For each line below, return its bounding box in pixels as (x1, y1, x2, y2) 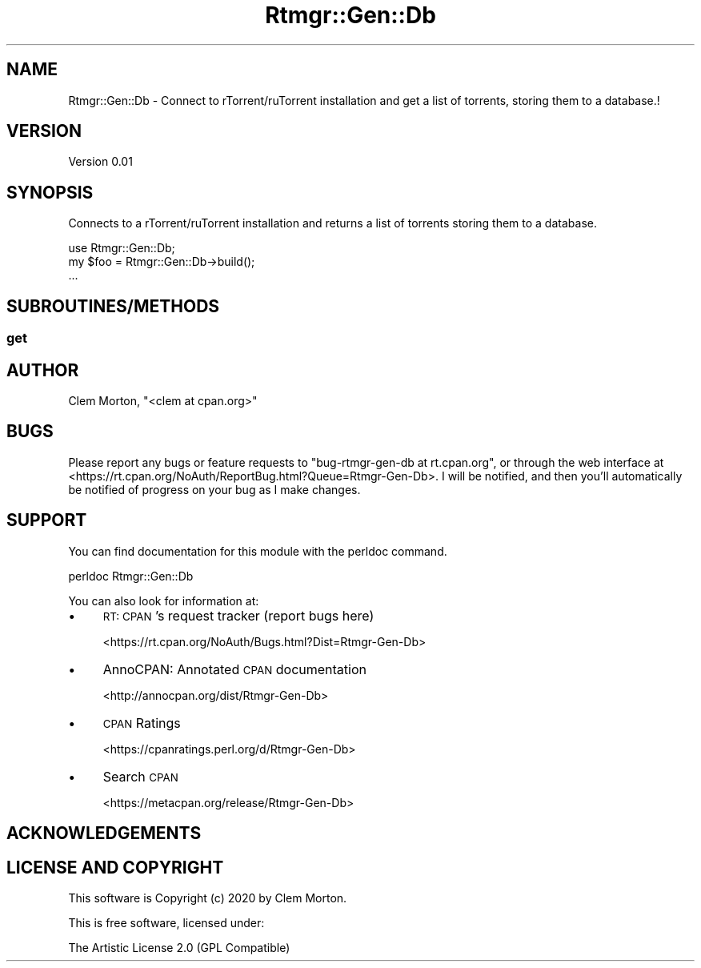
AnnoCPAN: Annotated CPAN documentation (102, 661, 367, 677)
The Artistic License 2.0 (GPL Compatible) (68, 940, 290, 954)
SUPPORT (6, 510, 87, 531)
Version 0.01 (68, 155, 133, 169)
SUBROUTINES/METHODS (6, 295, 220, 316)
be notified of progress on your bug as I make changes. (68, 482, 361, 496)
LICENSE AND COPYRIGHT (6, 857, 224, 878)
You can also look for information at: (68, 593, 259, 608)
